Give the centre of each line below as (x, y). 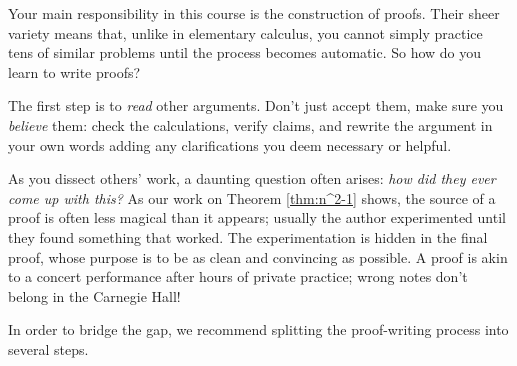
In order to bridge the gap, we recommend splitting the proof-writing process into (258, 329)
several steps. (48, 348)
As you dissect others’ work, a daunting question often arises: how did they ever (252, 178)
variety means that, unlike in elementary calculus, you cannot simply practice (245, 32)
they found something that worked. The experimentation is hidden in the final (248, 236)
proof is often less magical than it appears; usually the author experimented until (257, 217)
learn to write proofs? (74, 71)
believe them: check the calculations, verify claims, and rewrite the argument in (250, 124)
